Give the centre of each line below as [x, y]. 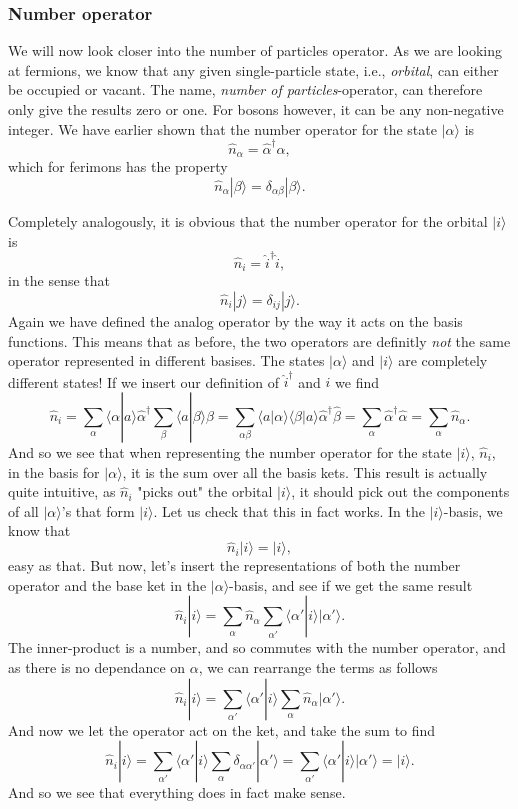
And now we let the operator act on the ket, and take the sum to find [222, 729]
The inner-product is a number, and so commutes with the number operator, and [257, 647]
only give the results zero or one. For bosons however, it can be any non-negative [256, 109]
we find [357, 381]
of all [23, 510]
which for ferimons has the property [118, 166]
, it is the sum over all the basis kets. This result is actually [305, 471]
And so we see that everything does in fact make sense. [177, 792]
